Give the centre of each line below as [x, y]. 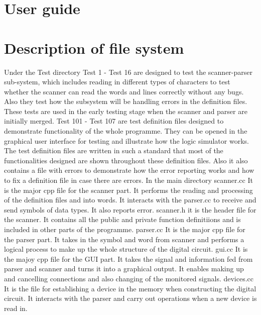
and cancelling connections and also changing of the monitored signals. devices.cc [129, 278]
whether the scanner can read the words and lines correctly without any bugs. [124, 91]
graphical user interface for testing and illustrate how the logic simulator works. [126, 140]
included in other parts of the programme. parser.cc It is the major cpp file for [125, 229]
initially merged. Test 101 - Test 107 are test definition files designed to [114, 121]
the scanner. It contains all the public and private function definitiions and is [122, 219]
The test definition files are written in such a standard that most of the [114, 150]
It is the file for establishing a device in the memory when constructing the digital [130, 288]
